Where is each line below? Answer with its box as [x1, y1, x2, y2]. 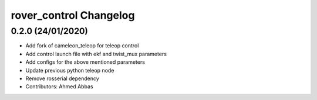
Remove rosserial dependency [25, 75, 99, 82]
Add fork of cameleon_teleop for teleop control [25, 42, 139, 49]
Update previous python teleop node [25, 67, 114, 74]
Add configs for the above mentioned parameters [25, 58, 145, 65]
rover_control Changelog [11, 9, 135, 22]
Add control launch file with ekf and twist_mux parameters [25, 50, 167, 57]
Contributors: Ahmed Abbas [25, 83, 93, 90]
